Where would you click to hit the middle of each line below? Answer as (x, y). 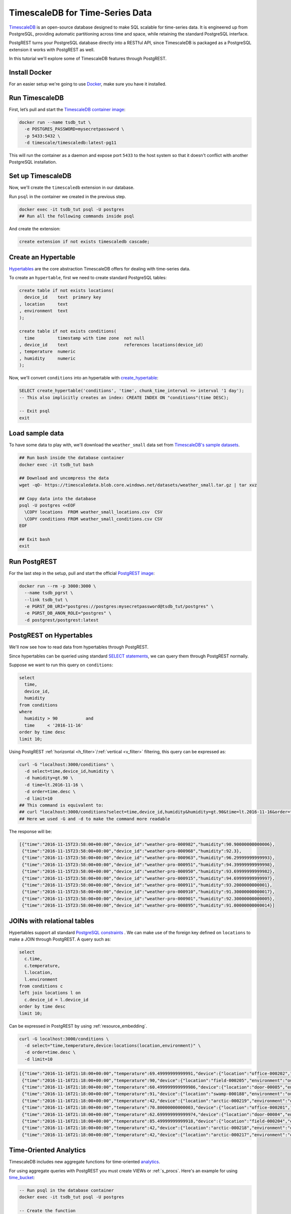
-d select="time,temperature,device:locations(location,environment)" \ (113, 1045)
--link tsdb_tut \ (46, 599)
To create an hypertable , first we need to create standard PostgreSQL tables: (88, 277)
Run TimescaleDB (36, 98)
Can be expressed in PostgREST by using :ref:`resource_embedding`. (78, 1026)
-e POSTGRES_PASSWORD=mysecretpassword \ (74, 129)
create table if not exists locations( (66, 290)
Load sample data (36, 433)
